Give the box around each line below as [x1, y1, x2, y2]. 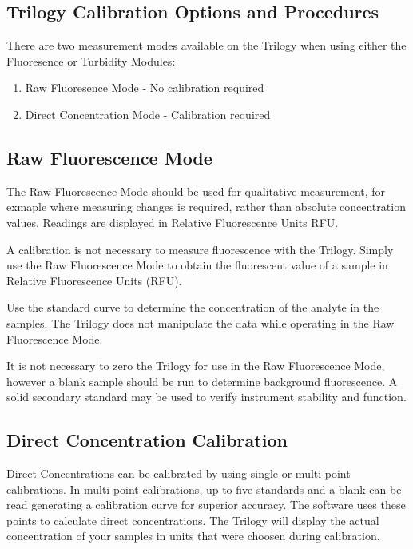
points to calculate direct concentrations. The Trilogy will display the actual [6, 511, 379, 528]
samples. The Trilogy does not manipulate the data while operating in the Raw [6, 314, 395, 331]
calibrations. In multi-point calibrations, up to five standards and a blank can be [6, 480, 402, 497]
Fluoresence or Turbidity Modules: [6, 52, 176, 69]
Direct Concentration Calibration [6, 428, 288, 452]
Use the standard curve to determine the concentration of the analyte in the [6, 299, 379, 316]
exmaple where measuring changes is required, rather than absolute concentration [6, 198, 406, 215]
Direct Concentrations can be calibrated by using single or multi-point [6, 465, 351, 482]
